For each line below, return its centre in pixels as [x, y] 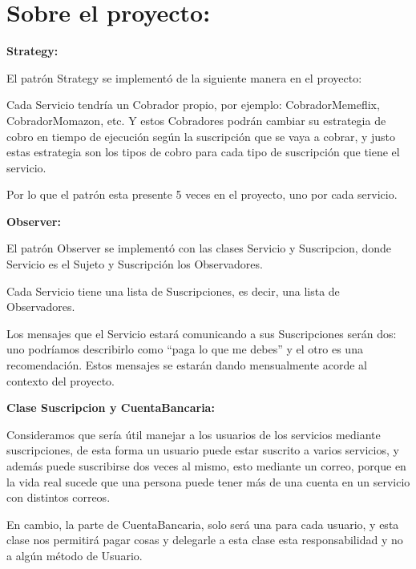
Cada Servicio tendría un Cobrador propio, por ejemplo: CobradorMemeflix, [193, 105]
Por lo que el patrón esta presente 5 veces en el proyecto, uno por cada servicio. [202, 194]
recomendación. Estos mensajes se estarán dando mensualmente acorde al [187, 365]
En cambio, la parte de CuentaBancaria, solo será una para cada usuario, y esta [203, 524]
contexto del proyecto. [61, 380]
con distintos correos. [59, 497]
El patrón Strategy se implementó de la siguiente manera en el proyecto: [184, 77]
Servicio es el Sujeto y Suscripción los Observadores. [135, 264]
